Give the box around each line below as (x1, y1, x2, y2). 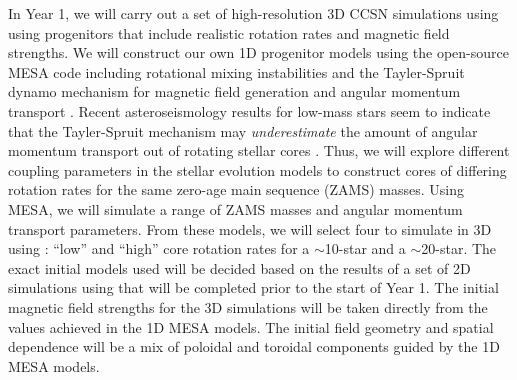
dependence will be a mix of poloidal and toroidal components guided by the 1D (8, 336, 500, 357)
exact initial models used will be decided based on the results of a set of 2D (8, 257, 471, 278)
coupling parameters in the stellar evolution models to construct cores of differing (8, 159, 507, 180)
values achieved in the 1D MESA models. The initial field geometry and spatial (8, 316, 494, 337)
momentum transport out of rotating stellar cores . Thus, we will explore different (8, 140, 510, 161)
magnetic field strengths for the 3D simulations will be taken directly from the (8, 296, 488, 317)
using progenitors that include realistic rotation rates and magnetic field (8, 22, 450, 43)
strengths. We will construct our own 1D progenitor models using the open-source (8, 42, 510, 63)
